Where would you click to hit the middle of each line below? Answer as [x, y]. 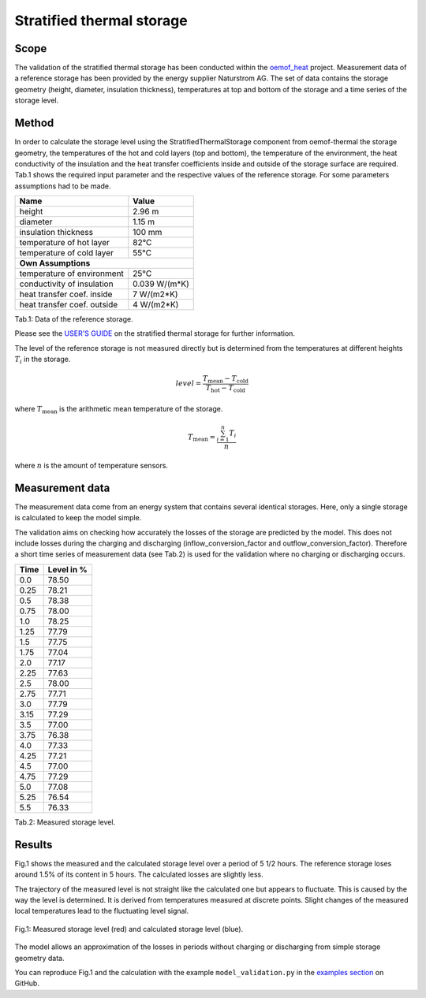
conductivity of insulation [66, 284]
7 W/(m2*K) [155, 294]
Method [34, 123]
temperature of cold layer [67, 253]
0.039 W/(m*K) [161, 284]
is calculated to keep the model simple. [78, 518]
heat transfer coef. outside [69, 305]
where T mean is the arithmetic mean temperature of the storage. [119, 410]
